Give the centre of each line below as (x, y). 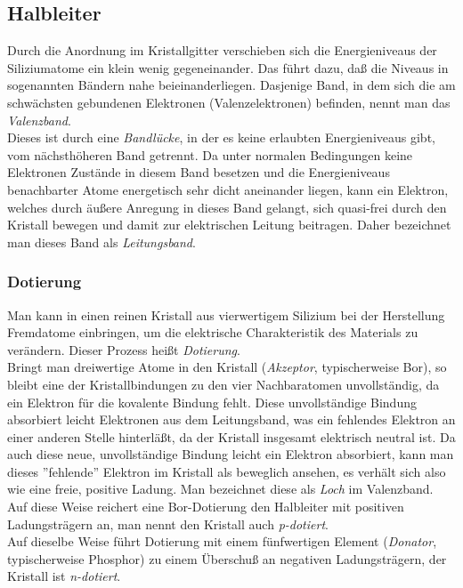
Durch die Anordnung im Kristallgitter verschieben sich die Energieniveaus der (222, 50)
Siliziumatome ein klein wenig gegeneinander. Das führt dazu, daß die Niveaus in (228, 67)
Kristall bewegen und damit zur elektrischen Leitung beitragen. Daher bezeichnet (229, 225)
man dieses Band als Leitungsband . (102, 242)
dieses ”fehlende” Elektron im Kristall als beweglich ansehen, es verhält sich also (227, 471)
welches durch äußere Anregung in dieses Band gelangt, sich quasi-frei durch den (227, 207)
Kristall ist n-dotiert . (64, 576)
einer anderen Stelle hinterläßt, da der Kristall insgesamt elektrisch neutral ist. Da (231, 436)
